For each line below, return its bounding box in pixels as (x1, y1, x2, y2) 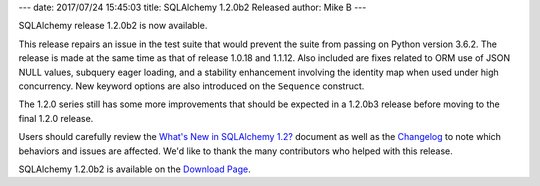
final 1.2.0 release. (18, 112, 94, 124)
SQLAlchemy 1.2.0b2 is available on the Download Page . (18, 163, 251, 175)
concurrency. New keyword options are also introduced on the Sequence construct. (18, 80, 365, 92)
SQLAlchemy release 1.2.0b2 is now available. (18, 20, 208, 32)
